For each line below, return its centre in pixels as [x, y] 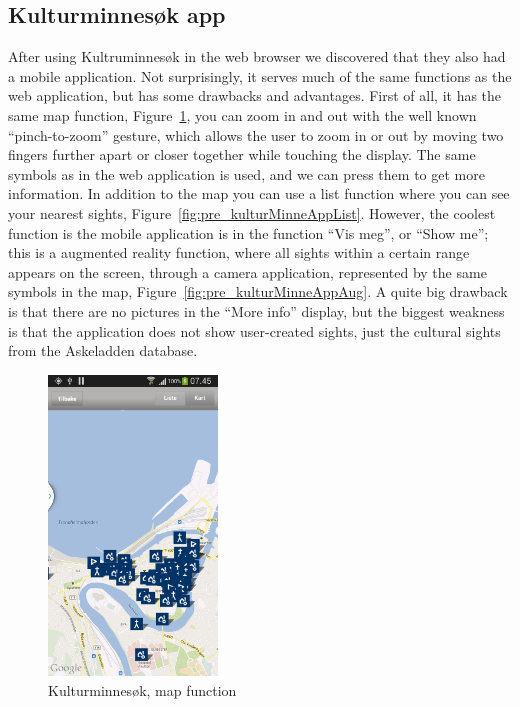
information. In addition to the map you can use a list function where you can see [259, 193]
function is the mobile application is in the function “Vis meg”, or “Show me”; [248, 232]
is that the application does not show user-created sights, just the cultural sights [254, 330]
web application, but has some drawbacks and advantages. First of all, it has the [255, 95]
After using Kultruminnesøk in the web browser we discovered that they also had [257, 56]
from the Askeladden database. [103, 350]
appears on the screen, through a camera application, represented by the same [247, 271]
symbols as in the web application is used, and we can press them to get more [246, 173]
